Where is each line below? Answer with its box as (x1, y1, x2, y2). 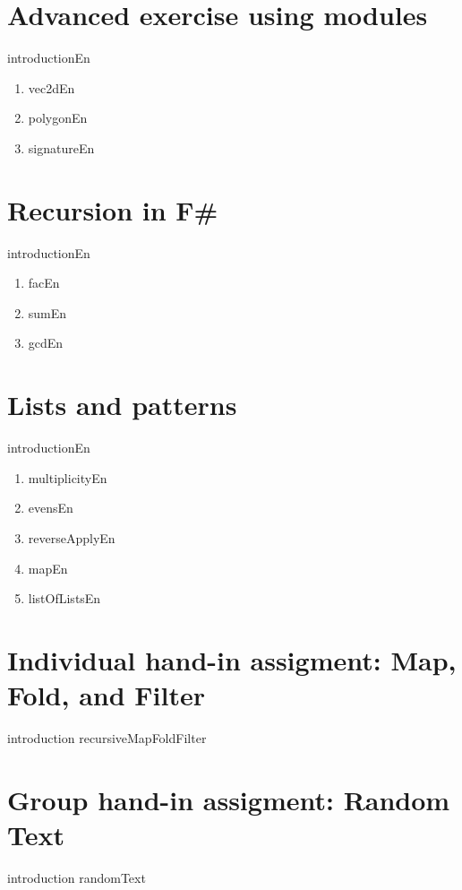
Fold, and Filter (7, 677, 206, 713)
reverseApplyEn (28, 528, 115, 547)
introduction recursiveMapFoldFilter (7, 729, 207, 747)
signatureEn (28, 138, 95, 157)
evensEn (28, 498, 73, 517)
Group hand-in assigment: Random (7, 781, 450, 817)
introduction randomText (7, 868, 146, 886)
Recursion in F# (7, 191, 218, 228)
